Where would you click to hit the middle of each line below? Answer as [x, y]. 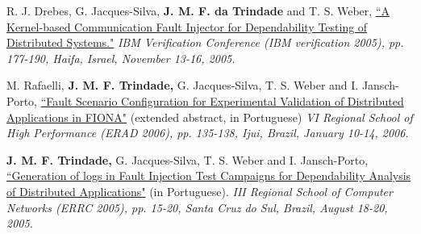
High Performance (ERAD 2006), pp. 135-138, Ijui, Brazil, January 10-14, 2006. [208, 133]
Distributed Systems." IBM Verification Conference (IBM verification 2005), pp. [205, 42]
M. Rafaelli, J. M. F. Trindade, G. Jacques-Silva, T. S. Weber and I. [183, 85]
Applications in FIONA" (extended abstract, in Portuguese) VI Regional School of [210, 117]
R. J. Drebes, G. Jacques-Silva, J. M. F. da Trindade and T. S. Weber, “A [198, 10]
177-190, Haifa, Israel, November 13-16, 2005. [121, 58]
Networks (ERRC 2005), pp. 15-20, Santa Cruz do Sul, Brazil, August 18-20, [197, 207]
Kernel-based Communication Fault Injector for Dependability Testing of [187, 26]
